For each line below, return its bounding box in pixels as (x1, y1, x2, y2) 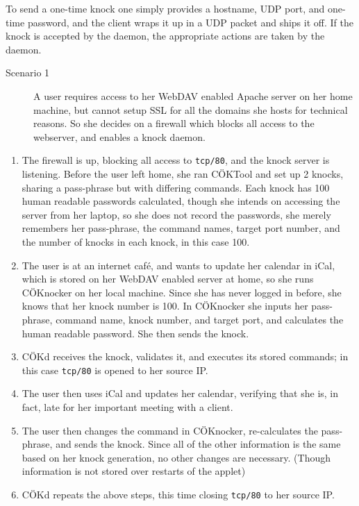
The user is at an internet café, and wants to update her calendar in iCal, (22, 258, 335, 272)
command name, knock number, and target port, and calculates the (56, 312, 344, 326)
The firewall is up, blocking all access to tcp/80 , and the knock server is (22, 153, 330, 167)
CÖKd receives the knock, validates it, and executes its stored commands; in (22, 349, 349, 364)
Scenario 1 (6, 65, 50, 80)
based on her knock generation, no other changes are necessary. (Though (22, 450, 331, 464)
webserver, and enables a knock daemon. (33, 129, 206, 144)
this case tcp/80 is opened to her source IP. (22, 362, 208, 377)
